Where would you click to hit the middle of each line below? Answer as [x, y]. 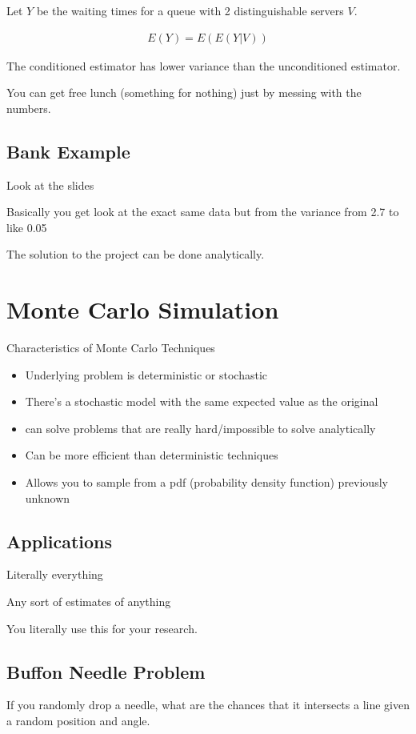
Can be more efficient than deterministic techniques [152, 455]
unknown [48, 497]
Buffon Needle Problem [106, 671]
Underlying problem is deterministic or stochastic [146, 374]
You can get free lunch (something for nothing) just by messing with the [184, 92]
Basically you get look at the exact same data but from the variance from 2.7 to [203, 212]
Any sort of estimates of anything [89, 602]
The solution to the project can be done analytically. [136, 254]
